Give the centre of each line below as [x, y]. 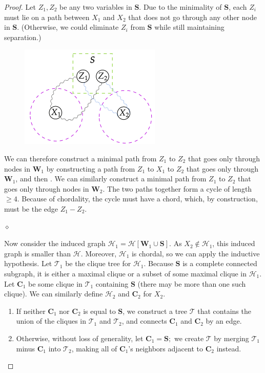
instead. [229, 348]
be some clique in [55, 283]
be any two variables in [96, 7]
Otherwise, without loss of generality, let [80, 338]
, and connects [144, 321]
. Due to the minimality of [180, 7]
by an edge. [224, 321]
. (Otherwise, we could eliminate [68, 27]
